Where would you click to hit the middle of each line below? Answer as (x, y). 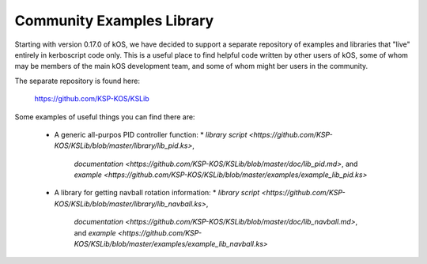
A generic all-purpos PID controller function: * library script (151, 134)
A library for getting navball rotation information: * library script (157, 193)
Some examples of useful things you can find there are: (105, 117)
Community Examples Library (114, 21)
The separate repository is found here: (77, 81)
